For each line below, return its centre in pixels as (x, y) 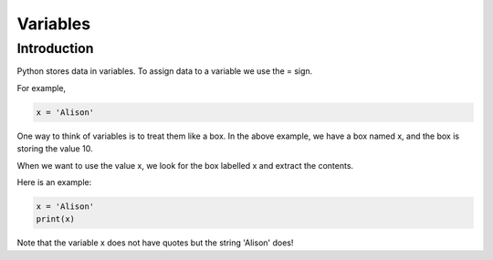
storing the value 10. (55, 149)
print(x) (56, 219)
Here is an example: (54, 182)
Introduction (55, 48)
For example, (42, 88)
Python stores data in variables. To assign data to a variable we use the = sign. (165, 71)
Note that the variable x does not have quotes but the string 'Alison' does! (155, 243)
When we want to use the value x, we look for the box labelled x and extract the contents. (185, 165)
